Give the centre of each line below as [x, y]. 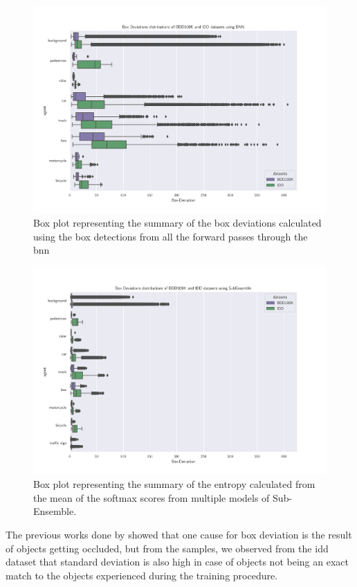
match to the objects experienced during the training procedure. [142, 575]
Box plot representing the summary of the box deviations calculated [177, 223]
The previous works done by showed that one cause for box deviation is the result [179, 535]
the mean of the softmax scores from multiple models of [152, 497]
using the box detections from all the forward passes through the [171, 236]
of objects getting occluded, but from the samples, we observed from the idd [167, 548]
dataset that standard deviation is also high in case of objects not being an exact [177, 562]
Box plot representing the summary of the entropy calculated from [174, 484]
